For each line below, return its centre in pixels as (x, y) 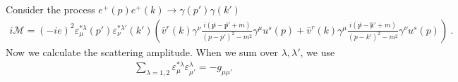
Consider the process (50, 9)
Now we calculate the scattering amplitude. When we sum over (142, 52)
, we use (318, 52)
